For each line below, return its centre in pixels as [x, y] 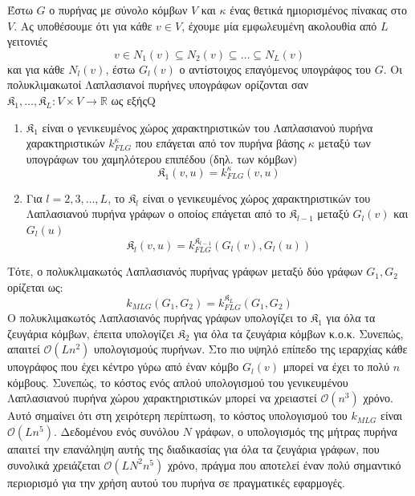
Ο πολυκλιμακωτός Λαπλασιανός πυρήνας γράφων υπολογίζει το [157, 318]
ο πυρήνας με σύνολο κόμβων [118, 10]
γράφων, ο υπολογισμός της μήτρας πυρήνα [296, 431]
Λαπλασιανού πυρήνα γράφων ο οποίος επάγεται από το [156, 214]
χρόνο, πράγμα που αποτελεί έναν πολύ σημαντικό [284, 464]
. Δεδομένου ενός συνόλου [116, 431]
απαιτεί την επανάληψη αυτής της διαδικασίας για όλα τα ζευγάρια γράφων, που [193, 449]
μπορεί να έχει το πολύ [336, 367]
